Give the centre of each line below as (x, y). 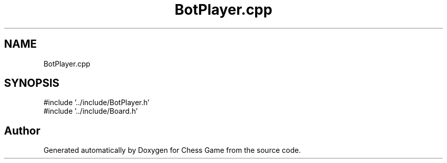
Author (22, 131)
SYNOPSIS (32, 83)
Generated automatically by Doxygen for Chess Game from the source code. (172, 150)
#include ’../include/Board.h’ (91, 111)
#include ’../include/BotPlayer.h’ (96, 103)
